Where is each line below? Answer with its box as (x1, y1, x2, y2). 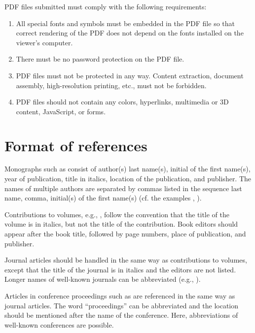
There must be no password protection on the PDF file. (16, 54, 184, 64)
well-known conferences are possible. (4, 319, 114, 330)
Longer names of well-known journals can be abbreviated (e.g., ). (4, 274, 201, 284)
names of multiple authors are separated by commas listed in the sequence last (4, 183, 242, 193)
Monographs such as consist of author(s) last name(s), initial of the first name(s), (4, 164, 251, 174)
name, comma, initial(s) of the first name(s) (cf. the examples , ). (4, 193, 202, 203)
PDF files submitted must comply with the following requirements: (4, 1, 207, 11)
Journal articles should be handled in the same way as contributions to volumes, (4, 255, 247, 265)
